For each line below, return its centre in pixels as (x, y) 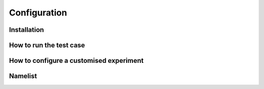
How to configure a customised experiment (76, 61)
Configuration (38, 13)
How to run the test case (47, 45)
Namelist (23, 76)
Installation (26, 30)
